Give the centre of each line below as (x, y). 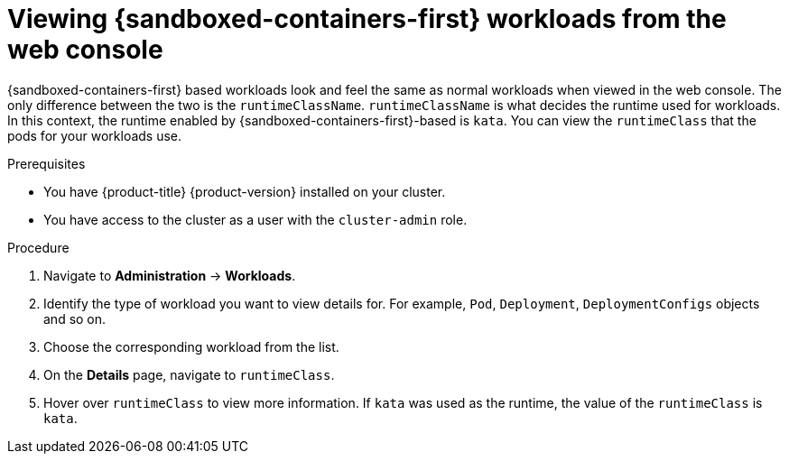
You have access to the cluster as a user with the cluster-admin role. (255, 219)
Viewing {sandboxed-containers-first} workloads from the (367, 19)
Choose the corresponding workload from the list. (191, 346)
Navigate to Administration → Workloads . (170, 275)
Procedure (38, 247)
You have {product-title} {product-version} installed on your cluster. (245, 191)
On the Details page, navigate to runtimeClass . (189, 374)
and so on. (75, 318)
